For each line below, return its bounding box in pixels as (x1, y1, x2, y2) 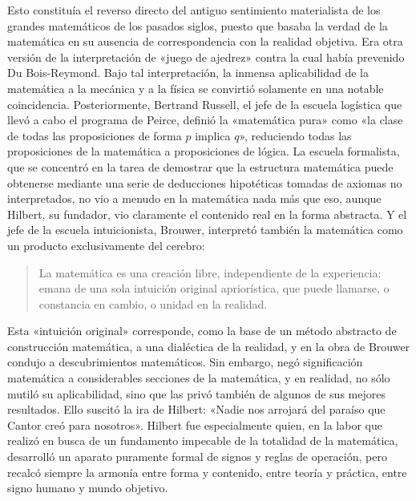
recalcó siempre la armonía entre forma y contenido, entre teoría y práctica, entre (7, 463, 407, 480)
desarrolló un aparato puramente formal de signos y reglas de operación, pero (7, 448, 387, 465)
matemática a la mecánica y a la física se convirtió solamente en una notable (7, 79, 384, 96)
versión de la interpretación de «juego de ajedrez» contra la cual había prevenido (7, 48, 405, 65)
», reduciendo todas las (239, 127, 352, 143)
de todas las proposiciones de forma (7, 127, 182, 143)
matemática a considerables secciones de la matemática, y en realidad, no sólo (7, 370, 390, 386)
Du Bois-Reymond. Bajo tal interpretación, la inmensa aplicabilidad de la (7, 64, 369, 81)
